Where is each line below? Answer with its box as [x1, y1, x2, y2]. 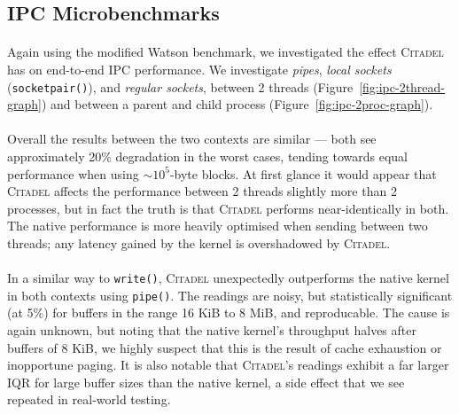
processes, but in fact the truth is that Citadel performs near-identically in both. [7, 199, 449, 217]
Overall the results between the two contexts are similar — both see [7, 129, 377, 148]
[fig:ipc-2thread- [359, 77, 446, 96]
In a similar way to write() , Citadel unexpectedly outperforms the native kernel [7, 269, 449, 287]
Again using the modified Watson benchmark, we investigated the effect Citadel [7, 43, 444, 61]
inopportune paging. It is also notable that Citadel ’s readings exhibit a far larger [7, 355, 449, 374]
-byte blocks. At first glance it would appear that [169, 164, 437, 183]
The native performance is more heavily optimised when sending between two [7, 216, 428, 235]
